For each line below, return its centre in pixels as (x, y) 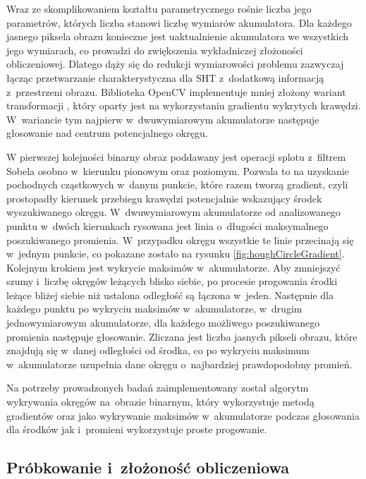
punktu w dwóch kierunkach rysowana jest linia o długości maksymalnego (167, 225)
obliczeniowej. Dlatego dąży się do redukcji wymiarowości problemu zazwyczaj (175, 64)
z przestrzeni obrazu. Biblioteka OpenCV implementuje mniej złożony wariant (176, 91)
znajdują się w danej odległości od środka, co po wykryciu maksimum (158, 350)
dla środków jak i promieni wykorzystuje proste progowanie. (137, 429)
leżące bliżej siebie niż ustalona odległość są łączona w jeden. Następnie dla (170, 295)
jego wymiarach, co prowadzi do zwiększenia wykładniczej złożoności (155, 50)
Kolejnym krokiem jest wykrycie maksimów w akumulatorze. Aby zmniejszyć (173, 267)
